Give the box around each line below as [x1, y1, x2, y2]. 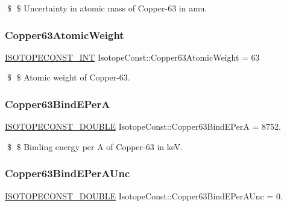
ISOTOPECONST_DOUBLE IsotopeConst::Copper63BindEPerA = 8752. [5, 120, 281, 133]
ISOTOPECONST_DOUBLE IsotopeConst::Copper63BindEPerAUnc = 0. [5, 189, 283, 202]
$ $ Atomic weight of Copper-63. [7, 71, 130, 83]
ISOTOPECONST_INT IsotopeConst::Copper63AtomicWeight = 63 [5, 50, 260, 63]
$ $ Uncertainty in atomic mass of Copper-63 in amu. [7, 2, 207, 14]
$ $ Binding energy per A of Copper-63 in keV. [7, 140, 183, 153]
